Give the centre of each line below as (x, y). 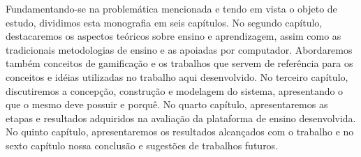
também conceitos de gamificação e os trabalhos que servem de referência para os (179, 63)
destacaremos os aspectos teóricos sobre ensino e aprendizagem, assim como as (174, 36)
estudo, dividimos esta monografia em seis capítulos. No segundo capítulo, (164, 22)
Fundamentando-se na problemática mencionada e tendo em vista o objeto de (171, 8)
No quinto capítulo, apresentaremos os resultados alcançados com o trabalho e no (180, 132)
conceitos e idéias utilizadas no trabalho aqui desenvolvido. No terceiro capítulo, (177, 76)
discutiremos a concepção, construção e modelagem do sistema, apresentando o (175, 90)
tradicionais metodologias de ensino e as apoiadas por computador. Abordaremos (179, 49)
